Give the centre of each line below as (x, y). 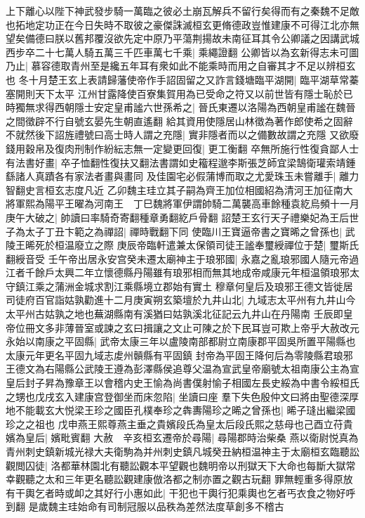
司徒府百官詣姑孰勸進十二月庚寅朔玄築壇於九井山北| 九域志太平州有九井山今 (181, 300)
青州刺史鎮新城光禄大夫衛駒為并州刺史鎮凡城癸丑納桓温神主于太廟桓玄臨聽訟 (182, 451)
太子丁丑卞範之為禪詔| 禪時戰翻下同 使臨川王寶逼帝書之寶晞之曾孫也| (184, 231)
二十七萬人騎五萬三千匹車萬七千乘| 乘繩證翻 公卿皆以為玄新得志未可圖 (197, 52)
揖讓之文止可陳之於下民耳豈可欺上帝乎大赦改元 (251, 327)
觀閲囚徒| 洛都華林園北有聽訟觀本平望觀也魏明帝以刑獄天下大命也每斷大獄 (176, 465)
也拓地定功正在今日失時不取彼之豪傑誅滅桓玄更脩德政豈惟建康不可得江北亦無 (182, 24)
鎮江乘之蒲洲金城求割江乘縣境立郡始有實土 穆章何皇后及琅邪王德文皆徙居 (184, 286)
